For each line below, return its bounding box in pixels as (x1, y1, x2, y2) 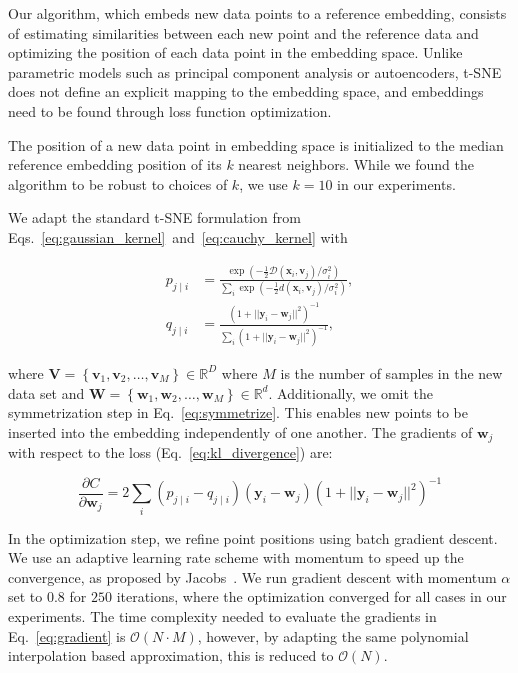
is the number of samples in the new (280, 362, 503, 383)
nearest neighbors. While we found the (238, 154, 474, 175)
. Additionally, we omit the (268, 382, 433, 403)
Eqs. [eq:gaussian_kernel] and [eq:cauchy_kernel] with (8, 226, 348, 247)
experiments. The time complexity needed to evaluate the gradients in (8, 606, 437, 626)
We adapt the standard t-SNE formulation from (8, 207, 301, 228)
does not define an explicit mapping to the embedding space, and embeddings (8, 81, 484, 102)
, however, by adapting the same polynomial (197, 625, 469, 646)
